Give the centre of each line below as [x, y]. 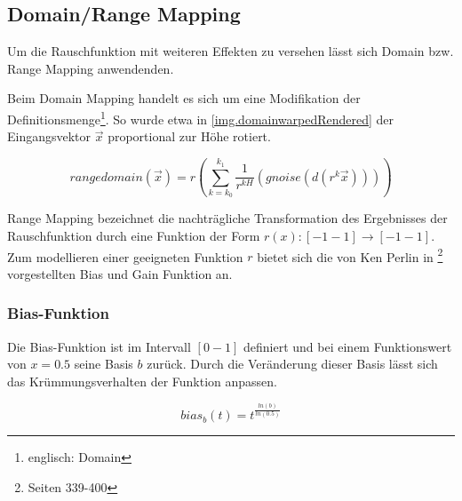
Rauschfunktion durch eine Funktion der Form [134, 235]
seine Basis [104, 364]
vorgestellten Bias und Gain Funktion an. [120, 273]
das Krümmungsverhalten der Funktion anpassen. [142, 381]
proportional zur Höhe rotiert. [189, 136]
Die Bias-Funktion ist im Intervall [99, 346]
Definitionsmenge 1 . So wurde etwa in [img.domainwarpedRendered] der [201, 117]
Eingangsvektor [49, 136]
